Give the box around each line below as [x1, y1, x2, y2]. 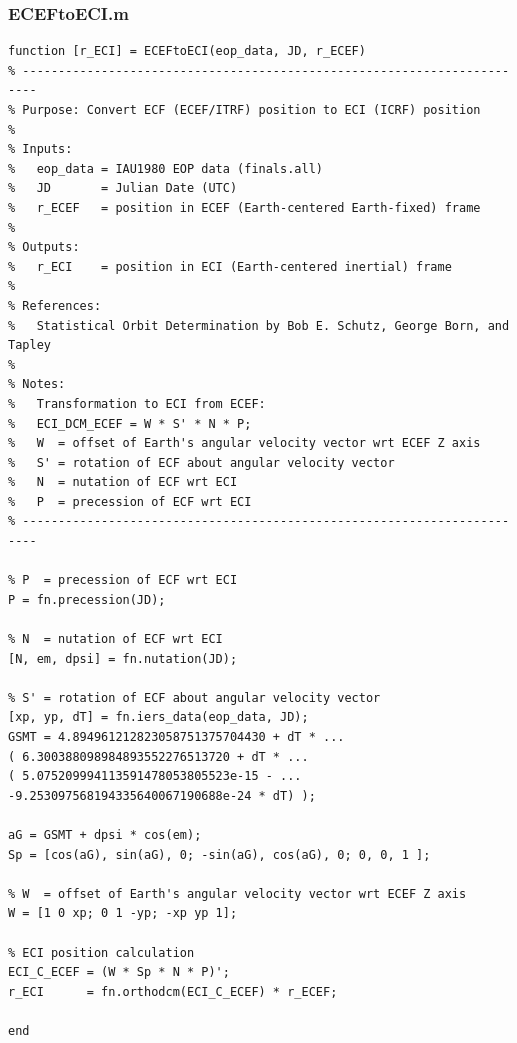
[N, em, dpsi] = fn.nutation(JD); [8, 651, 238, 666]
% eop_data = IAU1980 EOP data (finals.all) [8, 161, 323, 176]
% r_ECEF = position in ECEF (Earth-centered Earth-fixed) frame [8, 200, 481, 215]
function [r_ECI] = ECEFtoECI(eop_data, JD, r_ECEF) [8, 44, 366, 59]
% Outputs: [8, 240, 80, 255]
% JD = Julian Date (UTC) [8, 181, 238, 196]
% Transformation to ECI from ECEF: [8, 396, 266, 411]
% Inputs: [8, 142, 73, 157]
